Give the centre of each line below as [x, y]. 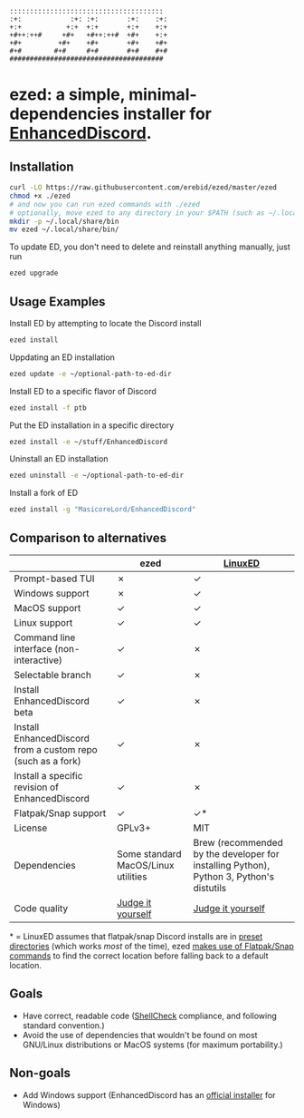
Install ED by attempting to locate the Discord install [105, 323]
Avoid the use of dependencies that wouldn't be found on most [140, 1035]
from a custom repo [56, 749]
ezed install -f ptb [48, 408]
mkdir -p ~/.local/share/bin [64, 221]
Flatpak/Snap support [60, 813]
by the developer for [236, 854]
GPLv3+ [133, 828]
